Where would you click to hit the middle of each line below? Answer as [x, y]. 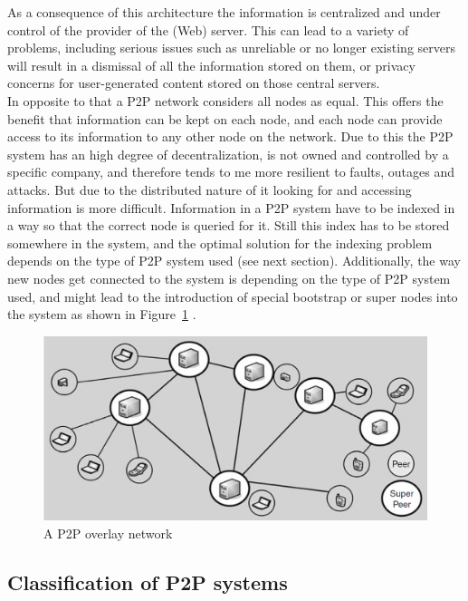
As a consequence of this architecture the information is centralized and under [224, 12]
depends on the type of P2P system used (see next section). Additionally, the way [234, 261]
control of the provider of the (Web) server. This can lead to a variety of [208, 29]
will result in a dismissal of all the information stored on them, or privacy [211, 65]
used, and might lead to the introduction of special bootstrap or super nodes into [233, 296]
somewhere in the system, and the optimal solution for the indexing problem [220, 242]
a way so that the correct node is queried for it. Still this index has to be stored [229, 225]
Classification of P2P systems [148, 582]
